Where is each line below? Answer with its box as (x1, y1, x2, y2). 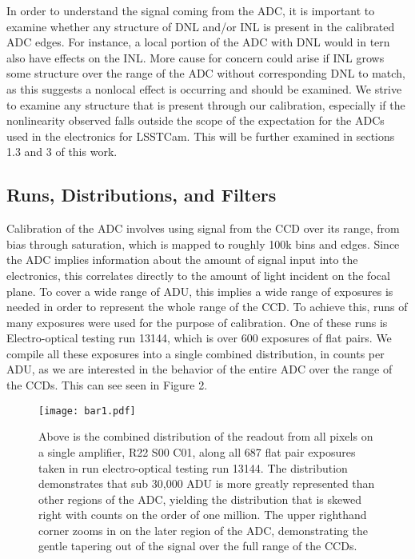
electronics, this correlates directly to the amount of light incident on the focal (6, 266, 390, 283)
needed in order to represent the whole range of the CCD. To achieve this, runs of (6, 298, 408, 315)
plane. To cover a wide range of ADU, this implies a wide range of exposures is (6, 282, 393, 299)
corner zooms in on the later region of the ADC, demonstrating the (38, 521, 368, 538)
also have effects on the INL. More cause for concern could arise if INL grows (6, 49, 385, 66)
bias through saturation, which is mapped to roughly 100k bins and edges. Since (6, 235, 400, 252)
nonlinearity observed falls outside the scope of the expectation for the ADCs (6, 112, 385, 129)
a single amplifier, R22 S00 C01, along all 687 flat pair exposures (38, 443, 356, 460)
